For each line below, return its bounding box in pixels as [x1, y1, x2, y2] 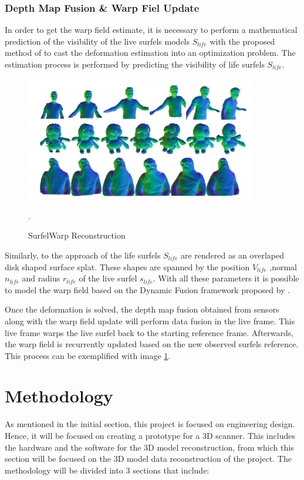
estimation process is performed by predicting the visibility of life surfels [5, 58, 265, 70]
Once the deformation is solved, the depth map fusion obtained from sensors [5, 303, 279, 315]
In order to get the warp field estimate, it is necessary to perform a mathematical [5, 24, 298, 36]
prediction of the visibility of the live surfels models [5, 35, 190, 47]
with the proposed [210, 35, 275, 47]
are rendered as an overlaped [180, 249, 284, 261]
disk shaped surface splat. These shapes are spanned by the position [5, 260, 250, 273]
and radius [22, 272, 60, 284]
